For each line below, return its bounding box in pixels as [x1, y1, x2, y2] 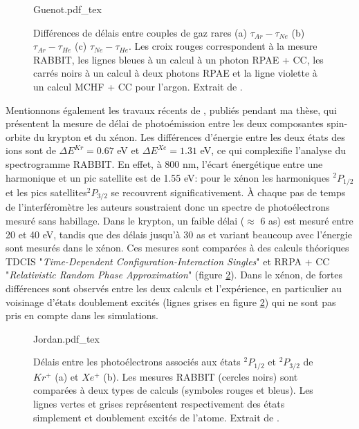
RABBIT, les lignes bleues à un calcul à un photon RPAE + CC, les [33, 52, 324, 66]
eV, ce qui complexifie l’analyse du [200, 143, 347, 158]
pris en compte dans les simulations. [6, 308, 158, 323]
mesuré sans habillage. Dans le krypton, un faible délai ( [6, 213, 245, 228]
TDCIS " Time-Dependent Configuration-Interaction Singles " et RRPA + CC [6, 254, 330, 268]
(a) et [55, 369, 79, 383]
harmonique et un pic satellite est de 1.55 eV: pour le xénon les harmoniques [6, 170, 330, 184]
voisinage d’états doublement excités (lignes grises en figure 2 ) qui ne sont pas [6, 294, 336, 309]
